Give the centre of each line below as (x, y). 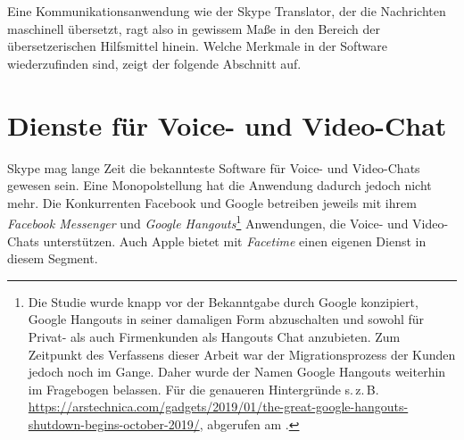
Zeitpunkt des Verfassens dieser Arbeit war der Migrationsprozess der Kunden (242, 354)
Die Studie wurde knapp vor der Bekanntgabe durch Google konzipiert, (223, 301)
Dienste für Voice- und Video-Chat (227, 125)
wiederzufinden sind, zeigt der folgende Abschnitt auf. (154, 63)
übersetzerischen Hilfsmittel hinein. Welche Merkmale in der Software (197, 46)
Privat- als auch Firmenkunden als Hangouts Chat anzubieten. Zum (214, 336)
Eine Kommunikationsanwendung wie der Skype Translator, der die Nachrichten (227, 11)
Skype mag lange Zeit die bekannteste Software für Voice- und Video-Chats (214, 167)
